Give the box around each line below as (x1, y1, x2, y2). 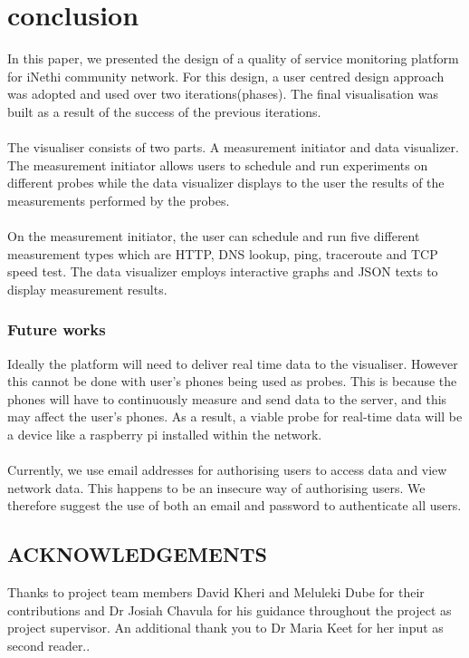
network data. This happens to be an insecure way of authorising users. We (7, 478, 426, 497)
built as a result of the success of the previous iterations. (7, 102, 321, 121)
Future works (7, 318, 106, 341)
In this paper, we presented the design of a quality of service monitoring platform (7, 49, 459, 68)
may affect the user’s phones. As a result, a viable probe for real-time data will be (7, 407, 463, 426)
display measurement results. (7, 279, 167, 298)
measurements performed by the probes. (7, 190, 230, 209)
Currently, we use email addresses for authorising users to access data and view (7, 460, 447, 479)
